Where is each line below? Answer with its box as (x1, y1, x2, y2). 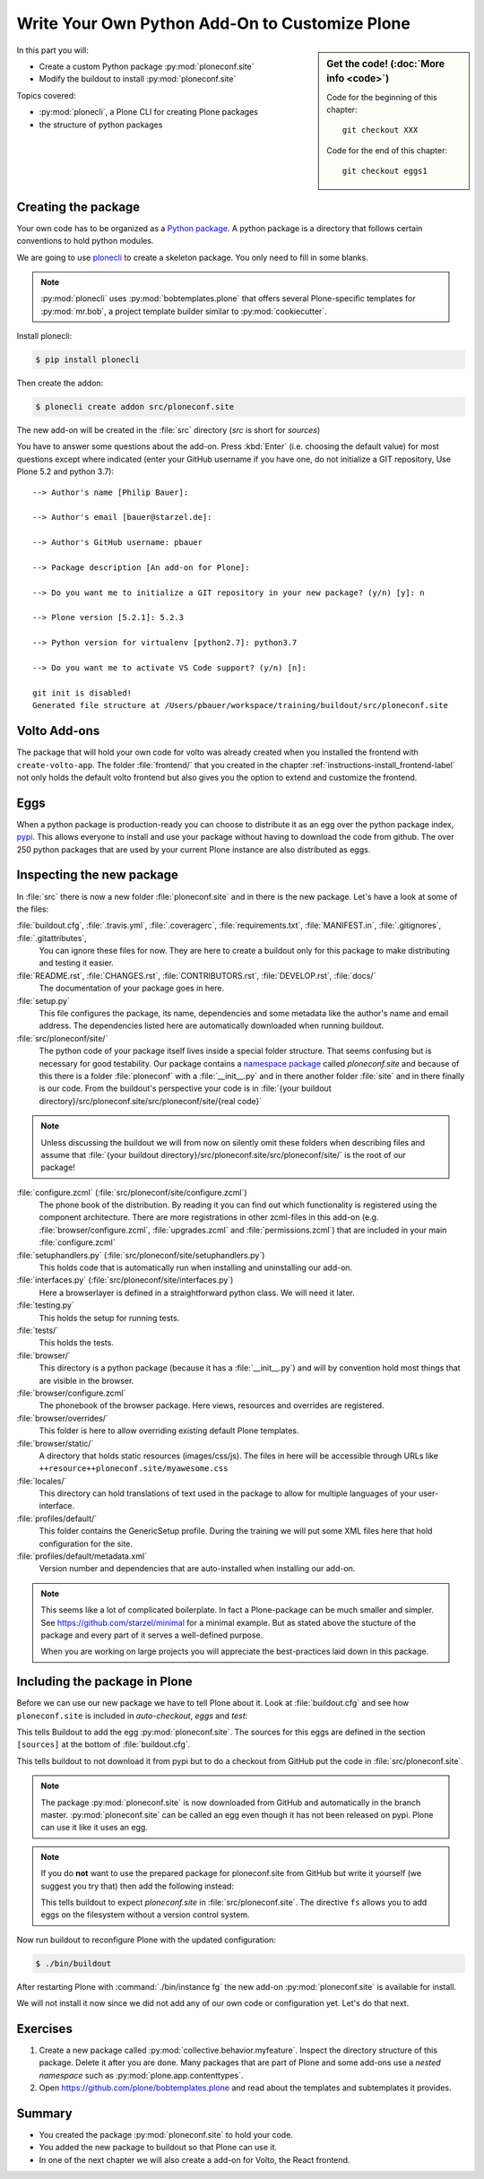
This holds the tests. (39, 1337, 114, 1348)
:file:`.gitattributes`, (16, 932, 87, 943)
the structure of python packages (39, 119, 163, 130)
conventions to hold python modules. (16, 236, 154, 246)
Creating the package (16, 199, 141, 214)
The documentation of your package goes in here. (39, 982, 224, 994)
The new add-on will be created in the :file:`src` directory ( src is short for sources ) (16, 425, 321, 436)
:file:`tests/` (16, 1325, 59, 1336)
